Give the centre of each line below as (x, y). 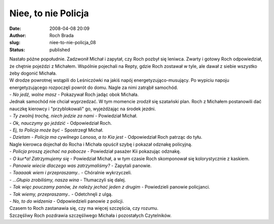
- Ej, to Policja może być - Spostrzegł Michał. (56, 130)
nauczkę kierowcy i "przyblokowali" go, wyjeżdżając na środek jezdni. (83, 109)
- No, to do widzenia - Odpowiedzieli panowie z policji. (67, 201)
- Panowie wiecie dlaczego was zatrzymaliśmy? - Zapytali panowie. (80, 166)
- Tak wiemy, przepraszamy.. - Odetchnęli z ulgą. (61, 194)
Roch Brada (62, 35)
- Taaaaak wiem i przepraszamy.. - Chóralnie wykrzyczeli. (71, 173)
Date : (15, 28)
